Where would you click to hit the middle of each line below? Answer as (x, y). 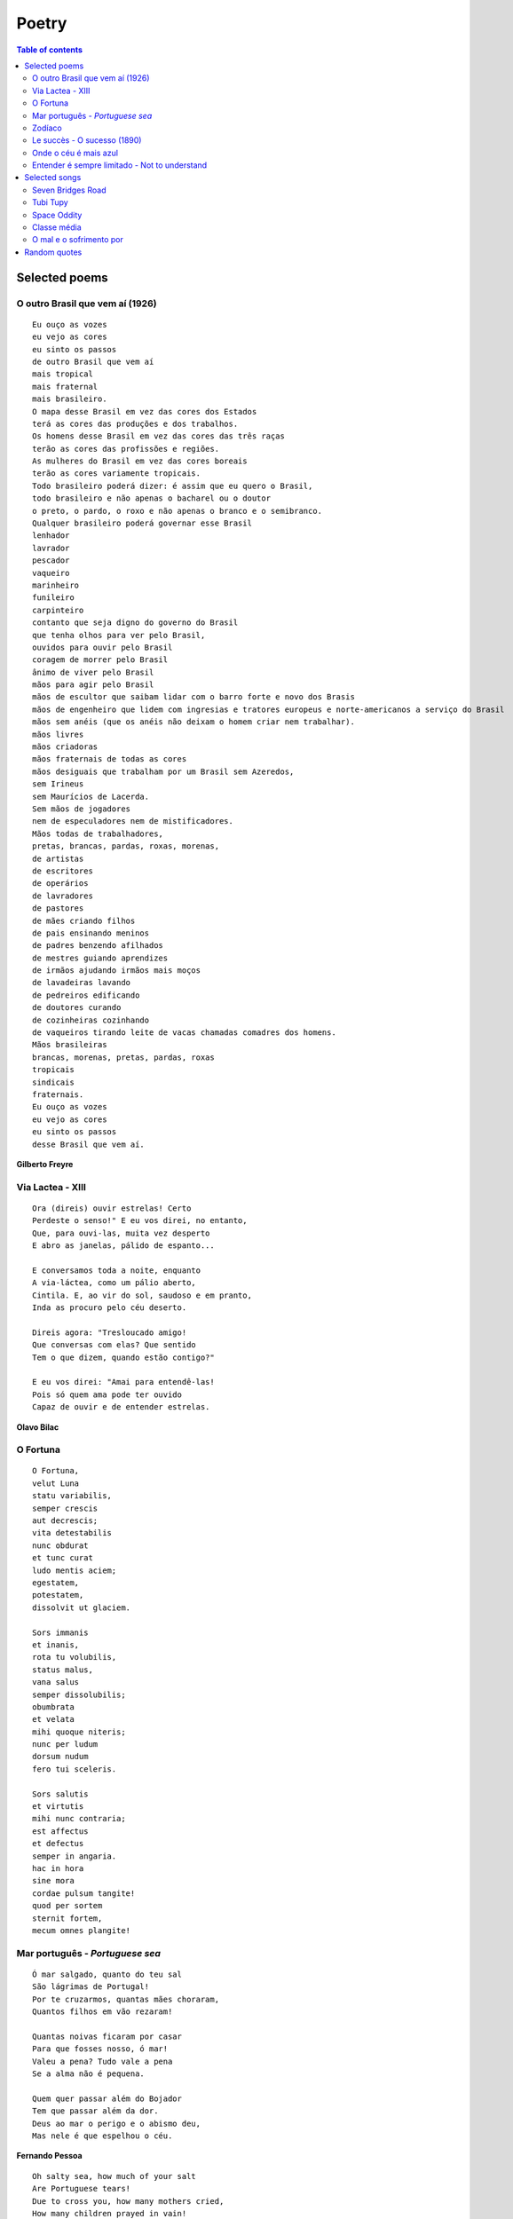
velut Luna (56, 1483)
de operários (60, 884)
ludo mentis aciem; (75, 1570)
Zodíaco (47, 128)
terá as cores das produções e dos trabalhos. (135, 423)
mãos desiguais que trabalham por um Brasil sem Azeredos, (163, 771)
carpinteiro (58, 610)
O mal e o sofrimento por (78, 240)
